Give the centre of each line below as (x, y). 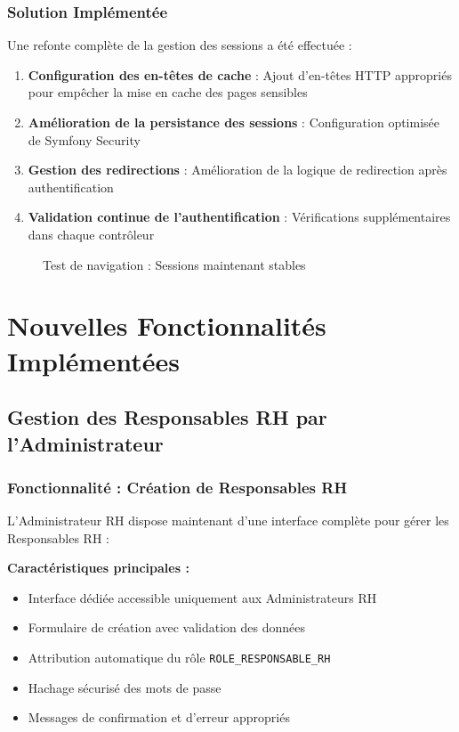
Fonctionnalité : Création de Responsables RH (177, 487)
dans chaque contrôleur (91, 234)
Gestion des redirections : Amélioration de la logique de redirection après (238, 170)
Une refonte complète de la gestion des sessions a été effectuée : (180, 45)
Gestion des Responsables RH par (167, 417)
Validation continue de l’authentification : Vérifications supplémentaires (239, 217)
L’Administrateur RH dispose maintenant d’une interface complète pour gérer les (228, 521)
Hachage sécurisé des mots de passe (125, 687)
